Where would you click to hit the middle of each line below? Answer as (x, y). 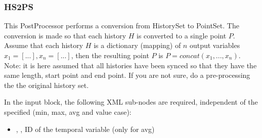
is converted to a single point (182, 35)
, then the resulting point (110, 55)
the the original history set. (47, 85)
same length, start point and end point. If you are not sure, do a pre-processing (127, 75)
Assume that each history (44, 45)
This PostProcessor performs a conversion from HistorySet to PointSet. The (122, 26)
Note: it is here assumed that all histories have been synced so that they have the (130, 65)
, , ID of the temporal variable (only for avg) (85, 129)
